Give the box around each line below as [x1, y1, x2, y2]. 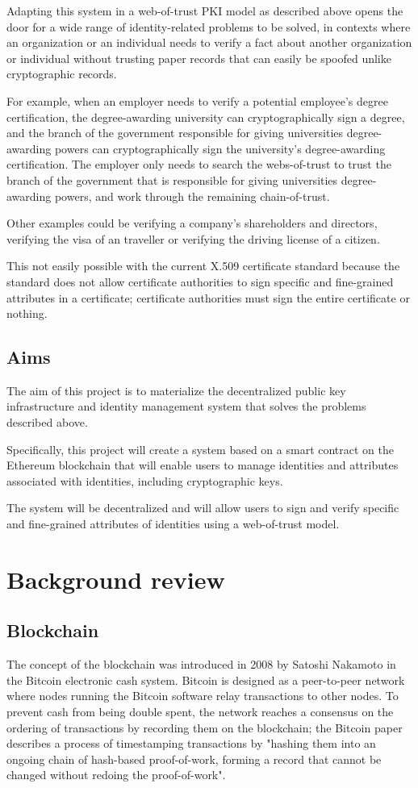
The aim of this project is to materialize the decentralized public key [6, 381, 346, 398]
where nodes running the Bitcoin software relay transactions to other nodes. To [6, 687, 399, 704]
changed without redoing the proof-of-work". [6, 766, 226, 783]
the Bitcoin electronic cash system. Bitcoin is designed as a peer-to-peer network [6, 671, 405, 688]
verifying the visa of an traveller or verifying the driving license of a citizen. [6, 230, 380, 247]
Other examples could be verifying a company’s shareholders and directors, [6, 215, 378, 231]
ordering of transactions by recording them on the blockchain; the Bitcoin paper [6, 719, 403, 736]
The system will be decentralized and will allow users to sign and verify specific [6, 499, 399, 516]
